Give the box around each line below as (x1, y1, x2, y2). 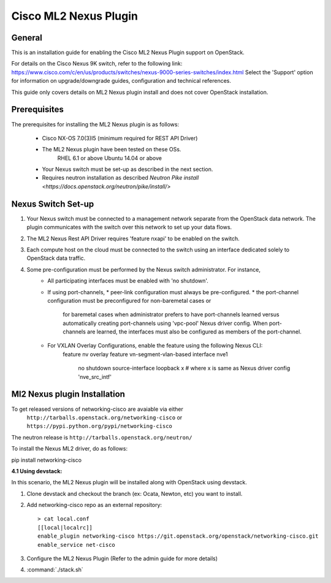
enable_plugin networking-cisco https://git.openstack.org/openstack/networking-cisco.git (37, 533, 319, 539)
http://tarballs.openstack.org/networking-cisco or (26, 414, 183, 421)
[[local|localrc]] (37, 524, 93, 531)
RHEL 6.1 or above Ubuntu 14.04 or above (57, 154, 162, 162)
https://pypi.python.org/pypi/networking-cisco (26, 423, 173, 430)
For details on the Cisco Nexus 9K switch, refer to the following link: (11, 60, 183, 67)
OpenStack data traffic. (26, 254, 86, 262)
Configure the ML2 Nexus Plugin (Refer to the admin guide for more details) (26, 555, 218, 562)
